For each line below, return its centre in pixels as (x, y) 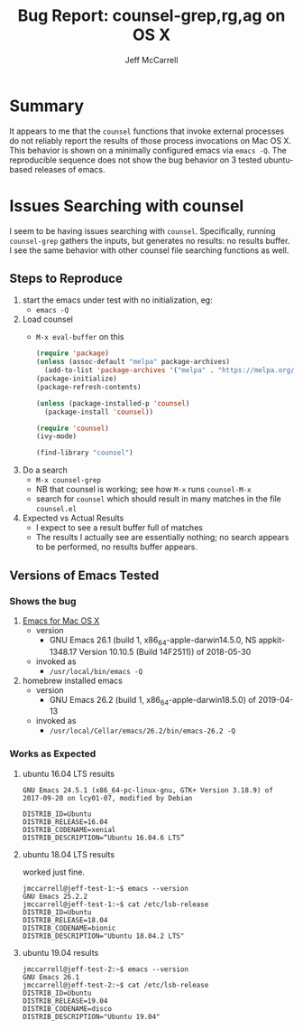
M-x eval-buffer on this (80, 337)
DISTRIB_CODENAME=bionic (69, 928)
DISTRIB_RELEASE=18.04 (65, 920)
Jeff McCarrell (151, 60)
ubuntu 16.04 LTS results (69, 773)
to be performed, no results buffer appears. (117, 547)
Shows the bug (43, 601)
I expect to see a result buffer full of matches (119, 528)
